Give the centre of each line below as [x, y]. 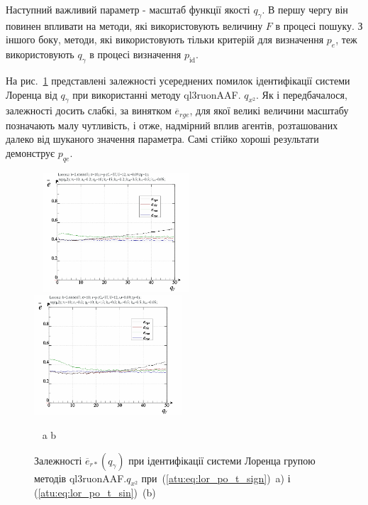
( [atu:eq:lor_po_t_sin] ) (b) [95, 493]
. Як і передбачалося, [301, 94]
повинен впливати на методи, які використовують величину [134, 25]
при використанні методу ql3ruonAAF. [157, 94]
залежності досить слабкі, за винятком [89, 110]
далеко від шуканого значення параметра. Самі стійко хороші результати [162, 139]
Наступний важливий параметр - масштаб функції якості [128, 9]
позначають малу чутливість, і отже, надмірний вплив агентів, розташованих [172, 125]
